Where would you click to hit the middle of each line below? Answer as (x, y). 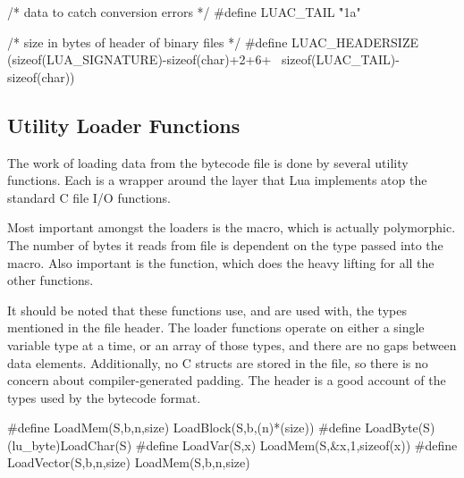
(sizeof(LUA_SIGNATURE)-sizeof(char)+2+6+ (139, 59)
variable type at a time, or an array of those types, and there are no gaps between (232, 344)
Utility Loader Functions (124, 125)
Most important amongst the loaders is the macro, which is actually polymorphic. (232, 227)
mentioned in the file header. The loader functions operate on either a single (216, 327)
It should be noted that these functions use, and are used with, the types (207, 310)
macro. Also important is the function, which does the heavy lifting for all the (221, 262)
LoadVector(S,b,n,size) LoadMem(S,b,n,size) (129, 462)
